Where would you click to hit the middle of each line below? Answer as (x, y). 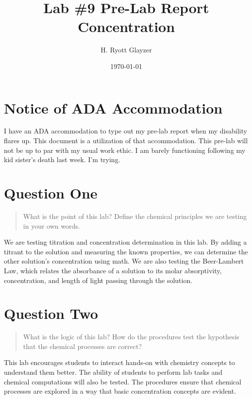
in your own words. (51, 225)
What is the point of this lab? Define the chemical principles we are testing (135, 216)
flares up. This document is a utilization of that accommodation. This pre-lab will (126, 141)
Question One (51, 193)
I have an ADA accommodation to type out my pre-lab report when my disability (126, 131)
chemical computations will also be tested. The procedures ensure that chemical (123, 381)
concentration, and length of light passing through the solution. (98, 280)
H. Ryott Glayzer (126, 50)
